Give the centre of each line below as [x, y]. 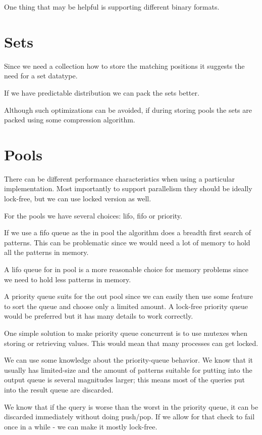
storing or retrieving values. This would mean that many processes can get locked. [131, 343]
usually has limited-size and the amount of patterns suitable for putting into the [128, 369]
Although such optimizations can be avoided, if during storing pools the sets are [128, 110]
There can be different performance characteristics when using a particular [120, 178]
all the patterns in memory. [46, 252]
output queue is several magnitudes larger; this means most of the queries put [125, 380]
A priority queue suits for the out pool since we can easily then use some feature [128, 296]
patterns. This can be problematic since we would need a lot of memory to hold [127, 242]
